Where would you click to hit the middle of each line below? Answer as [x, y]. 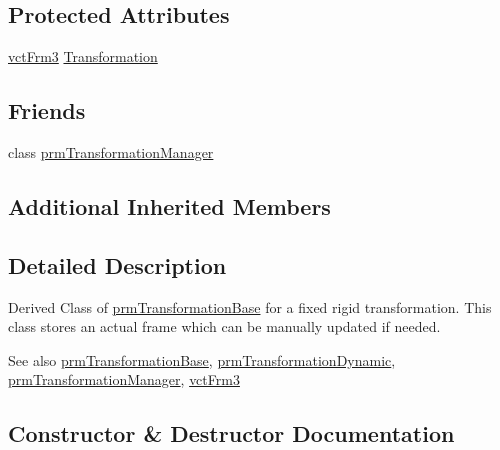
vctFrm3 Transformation [83, 56]
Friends [47, 110]
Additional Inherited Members [169, 205]
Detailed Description [117, 264]
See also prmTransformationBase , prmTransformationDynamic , [202, 359]
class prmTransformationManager [111, 152]
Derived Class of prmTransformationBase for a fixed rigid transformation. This [250, 306]
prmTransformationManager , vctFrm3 [124, 379]
